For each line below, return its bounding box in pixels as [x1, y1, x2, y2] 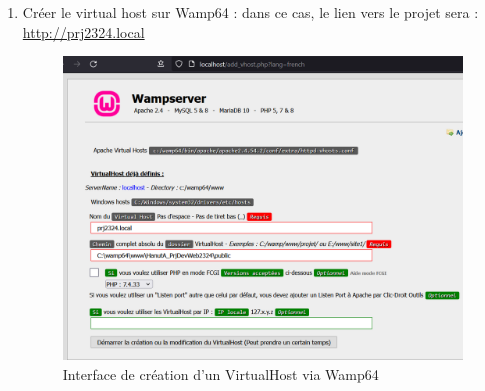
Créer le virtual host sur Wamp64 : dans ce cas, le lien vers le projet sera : [22, 2, 479, 22]
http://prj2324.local [22, 21, 145, 42]
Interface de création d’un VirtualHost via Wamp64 [62, 363, 379, 384]
